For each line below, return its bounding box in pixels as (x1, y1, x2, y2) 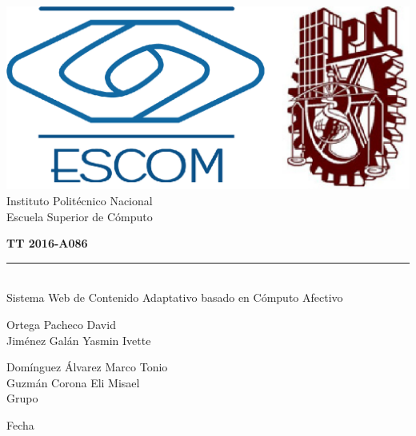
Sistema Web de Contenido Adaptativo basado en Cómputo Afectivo (6, 289, 343, 306)
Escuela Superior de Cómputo (6, 208, 153, 224)
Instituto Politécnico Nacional (6, 192, 153, 208)
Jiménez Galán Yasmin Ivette (6, 331, 151, 348)
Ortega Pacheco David (6, 315, 116, 332)
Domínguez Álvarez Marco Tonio (6, 359, 168, 375)
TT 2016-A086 (6, 235, 88, 252)
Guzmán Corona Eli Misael (6, 374, 140, 390)
